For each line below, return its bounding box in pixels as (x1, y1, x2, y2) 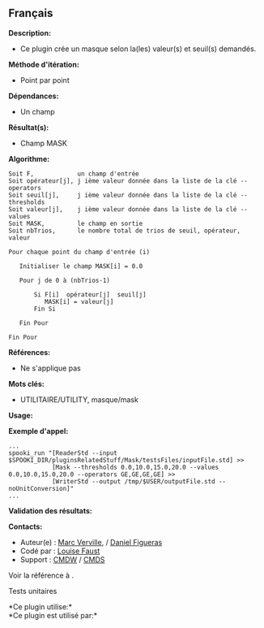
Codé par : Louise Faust (19, 546, 100, 556)
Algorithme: (8, 154, 50, 163)
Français (8, 6, 53, 20)
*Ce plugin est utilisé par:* (8, 610, 98, 620)
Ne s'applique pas (19, 363, 81, 373)
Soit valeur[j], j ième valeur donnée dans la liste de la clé (8, 205, 237, 214)
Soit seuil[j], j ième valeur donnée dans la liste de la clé (8, 191, 237, 199)
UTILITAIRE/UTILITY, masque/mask (19, 394, 139, 405)
